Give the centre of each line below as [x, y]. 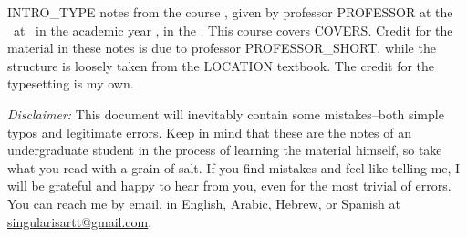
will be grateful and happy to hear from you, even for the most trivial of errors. [229, 185]
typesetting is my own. [71, 83]
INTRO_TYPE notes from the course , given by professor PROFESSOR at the [230, 12]
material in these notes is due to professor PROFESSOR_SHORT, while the [222, 48]
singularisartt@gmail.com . [80, 221]
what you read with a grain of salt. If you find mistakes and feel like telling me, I [234, 167]
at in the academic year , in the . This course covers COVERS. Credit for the [233, 30]
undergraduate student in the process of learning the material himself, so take [225, 150]
